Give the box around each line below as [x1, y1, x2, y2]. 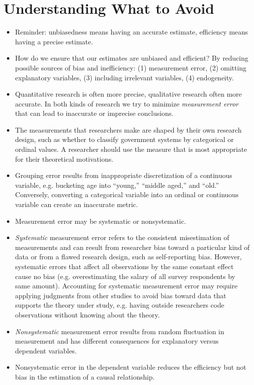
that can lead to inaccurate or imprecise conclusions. [15, 108, 174, 118]
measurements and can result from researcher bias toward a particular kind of [15, 242, 250, 252]
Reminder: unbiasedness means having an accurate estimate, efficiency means [15, 27, 248, 37]
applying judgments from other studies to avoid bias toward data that [15, 290, 226, 300]
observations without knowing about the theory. [15, 309, 160, 319]
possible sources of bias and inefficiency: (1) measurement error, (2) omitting [15, 62, 247, 72]
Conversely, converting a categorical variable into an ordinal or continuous [15, 189, 239, 200]
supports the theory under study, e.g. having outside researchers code [15, 300, 224, 310]
